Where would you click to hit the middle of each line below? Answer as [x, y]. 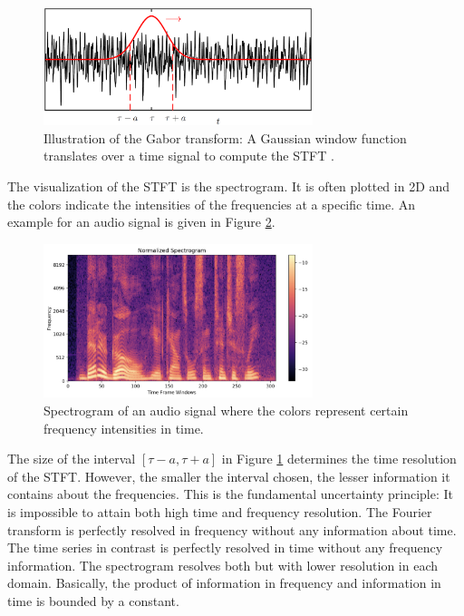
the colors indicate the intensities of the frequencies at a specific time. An [211, 204]
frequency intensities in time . [124, 428]
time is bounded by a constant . [93, 600]
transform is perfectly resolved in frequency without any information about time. [232, 529]
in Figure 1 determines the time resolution [339, 459]
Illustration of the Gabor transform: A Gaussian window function [225, 137]
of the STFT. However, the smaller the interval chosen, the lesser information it [229, 476]
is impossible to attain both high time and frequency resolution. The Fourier [220, 512]
